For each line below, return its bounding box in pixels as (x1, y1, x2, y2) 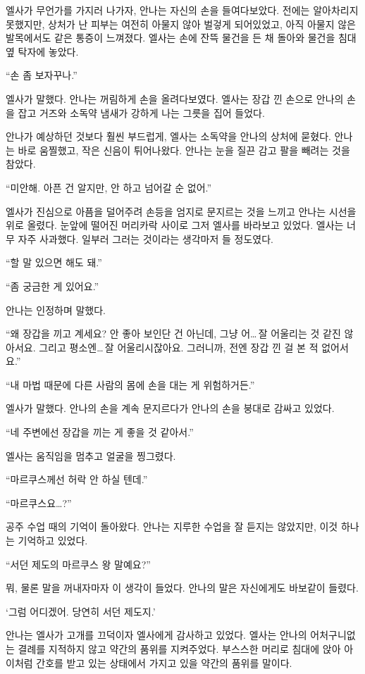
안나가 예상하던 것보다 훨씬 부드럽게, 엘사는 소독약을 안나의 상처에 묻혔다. (6, 129, 331, 144)
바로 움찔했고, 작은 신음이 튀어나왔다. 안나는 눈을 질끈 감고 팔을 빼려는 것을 (18, 142, 350, 157)
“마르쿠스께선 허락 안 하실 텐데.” (6, 472, 148, 487)
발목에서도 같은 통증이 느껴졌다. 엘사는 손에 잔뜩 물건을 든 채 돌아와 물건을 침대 (6, 30, 357, 45)
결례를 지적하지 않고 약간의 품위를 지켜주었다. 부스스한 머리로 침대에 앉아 (18, 642, 341, 656)
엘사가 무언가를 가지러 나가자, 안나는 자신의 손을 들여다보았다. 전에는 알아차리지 (6, 3, 359, 17)
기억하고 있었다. (18, 533, 88, 548)
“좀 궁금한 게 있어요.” (6, 278, 99, 293)
